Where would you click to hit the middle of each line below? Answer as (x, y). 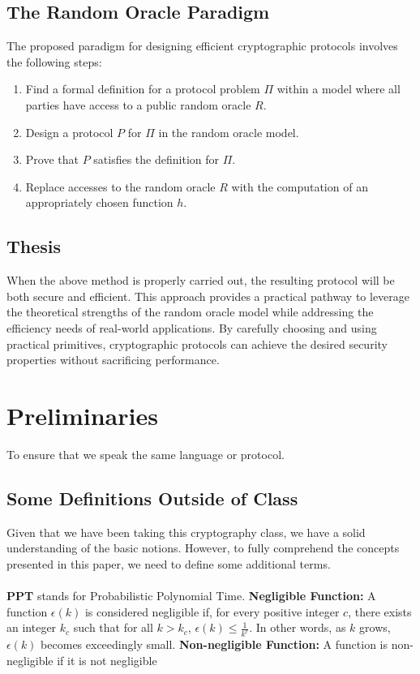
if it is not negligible (107, 660)
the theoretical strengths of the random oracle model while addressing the (190, 312)
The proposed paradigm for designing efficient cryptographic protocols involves (202, 46)
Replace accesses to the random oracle (120, 186)
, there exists (380, 611)
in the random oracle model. (229, 132)
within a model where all (339, 89)
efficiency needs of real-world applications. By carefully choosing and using (192, 327)
